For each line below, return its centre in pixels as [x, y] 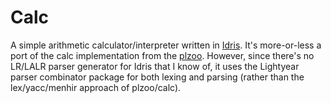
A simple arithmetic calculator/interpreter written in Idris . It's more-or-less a [166, 45]
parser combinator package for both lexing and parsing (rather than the [157, 77]
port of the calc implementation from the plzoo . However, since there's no [162, 55]
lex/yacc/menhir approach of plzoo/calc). [96, 87]
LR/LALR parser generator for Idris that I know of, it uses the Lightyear [155, 66]
